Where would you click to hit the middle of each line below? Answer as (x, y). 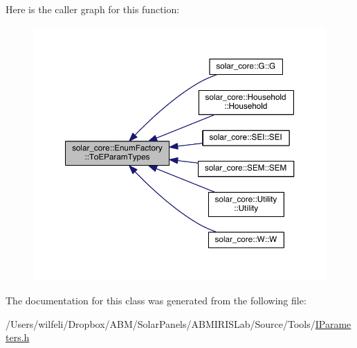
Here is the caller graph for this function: (93, 9)
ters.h (18, 337)
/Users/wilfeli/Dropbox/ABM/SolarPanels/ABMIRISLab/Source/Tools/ (161, 323)
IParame (333, 323)
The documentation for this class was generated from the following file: (156, 301)
